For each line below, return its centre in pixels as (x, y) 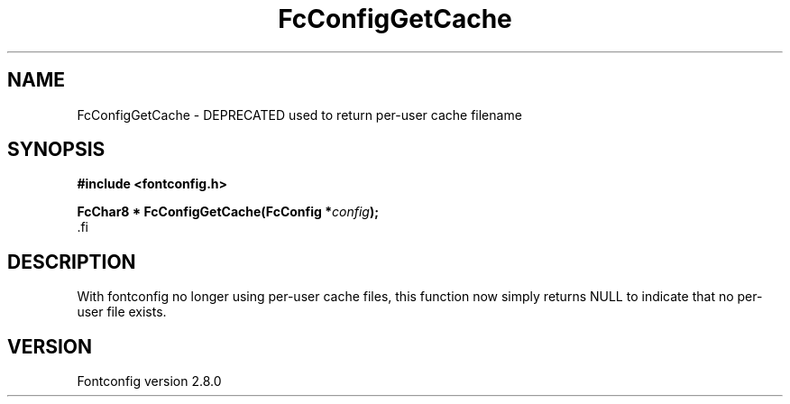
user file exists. (122, 312)
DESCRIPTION (72, 262)
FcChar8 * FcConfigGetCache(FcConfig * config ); (228, 212)
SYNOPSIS (56, 150)
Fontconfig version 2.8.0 (149, 381)
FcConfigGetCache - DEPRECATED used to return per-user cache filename (299, 115)
